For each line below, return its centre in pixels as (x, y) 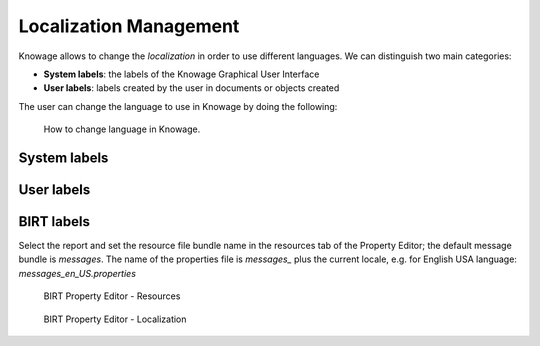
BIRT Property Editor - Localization (115, 319)
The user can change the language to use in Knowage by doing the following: (178, 106)
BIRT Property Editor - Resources (112, 296)
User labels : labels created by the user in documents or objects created (191, 88)
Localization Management (129, 26)
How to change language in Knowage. (122, 129)
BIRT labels (54, 221)
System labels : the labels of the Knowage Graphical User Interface (181, 74)
